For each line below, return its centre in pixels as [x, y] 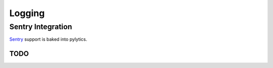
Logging [27, 13]
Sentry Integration [41, 27]
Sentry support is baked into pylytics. [48, 39]
